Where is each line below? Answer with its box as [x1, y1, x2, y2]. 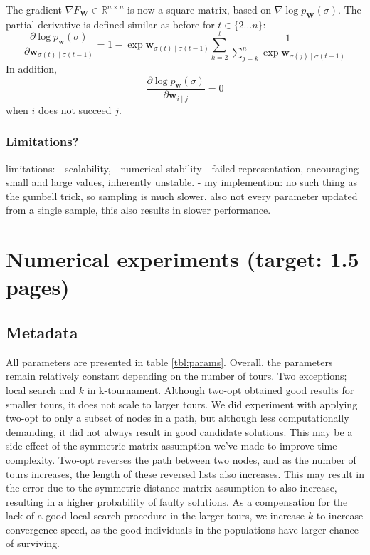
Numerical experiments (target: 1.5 [6, 244, 359, 274]
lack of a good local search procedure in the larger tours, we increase [6, 508, 305, 523]
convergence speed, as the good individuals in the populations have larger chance [6, 522, 359, 536]
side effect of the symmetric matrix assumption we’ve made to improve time [6, 438, 337, 453]
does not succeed [38, 102, 112, 117]
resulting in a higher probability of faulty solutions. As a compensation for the [6, 494, 348, 509]
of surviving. [6, 536, 60, 551]
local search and [6, 382, 76, 397]
